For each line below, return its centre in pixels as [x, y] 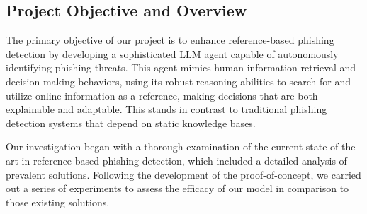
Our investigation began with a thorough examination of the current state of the [181, 147]
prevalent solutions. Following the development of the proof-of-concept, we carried [183, 174]
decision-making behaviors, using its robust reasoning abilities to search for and [178, 81]
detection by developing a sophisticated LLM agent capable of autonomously [172, 53]
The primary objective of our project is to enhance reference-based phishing [170, 40]
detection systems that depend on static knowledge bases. [131, 123]
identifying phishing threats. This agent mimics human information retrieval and [181, 67]
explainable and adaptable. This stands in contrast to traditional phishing [166, 109]
